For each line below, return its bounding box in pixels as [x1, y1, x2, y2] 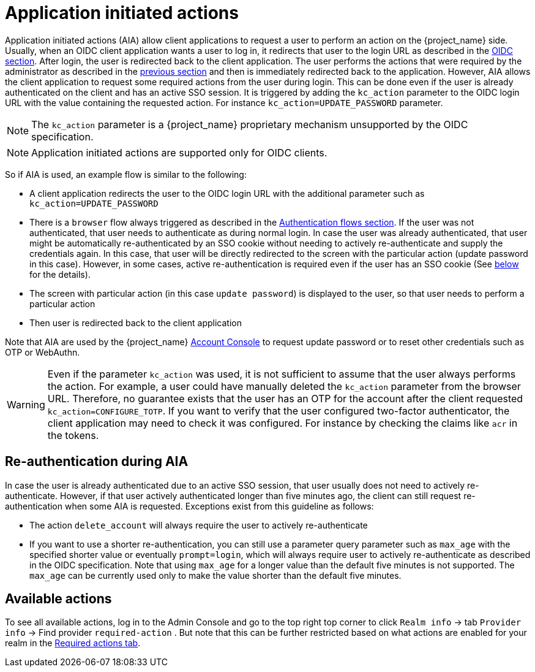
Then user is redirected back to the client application [29, 317, 242, 328]
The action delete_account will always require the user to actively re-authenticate [29, 519, 368, 530]
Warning [7, 398, 45, 411]
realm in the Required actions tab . [5, 638, 141, 649]
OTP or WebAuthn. [5, 346, 80, 357]
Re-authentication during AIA [5, 454, 189, 470]
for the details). [29, 269, 91, 280]
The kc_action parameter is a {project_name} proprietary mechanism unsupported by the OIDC [31, 118, 468, 131]
